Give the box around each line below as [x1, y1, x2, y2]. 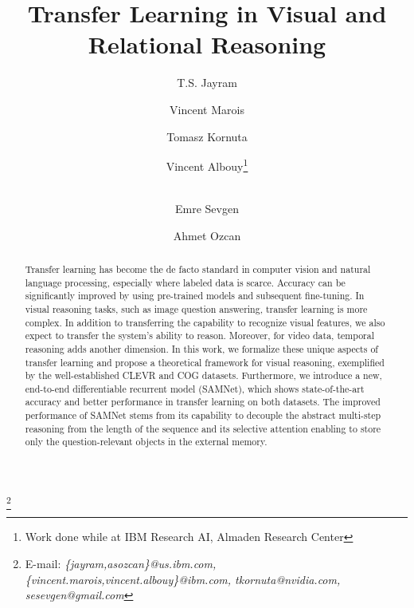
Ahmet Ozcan [173, 227, 241, 243]
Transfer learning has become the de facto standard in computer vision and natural [25, 262, 371, 275]
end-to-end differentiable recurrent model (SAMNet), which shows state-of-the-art [25, 381, 365, 395]
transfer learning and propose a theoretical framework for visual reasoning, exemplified [25, 355, 385, 369]
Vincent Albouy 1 [166, 156, 248, 174]
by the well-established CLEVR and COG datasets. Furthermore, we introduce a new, [25, 369, 382, 382]
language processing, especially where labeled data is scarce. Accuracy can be [25, 275, 346, 289]
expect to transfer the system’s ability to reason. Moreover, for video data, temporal [25, 329, 374, 342]
